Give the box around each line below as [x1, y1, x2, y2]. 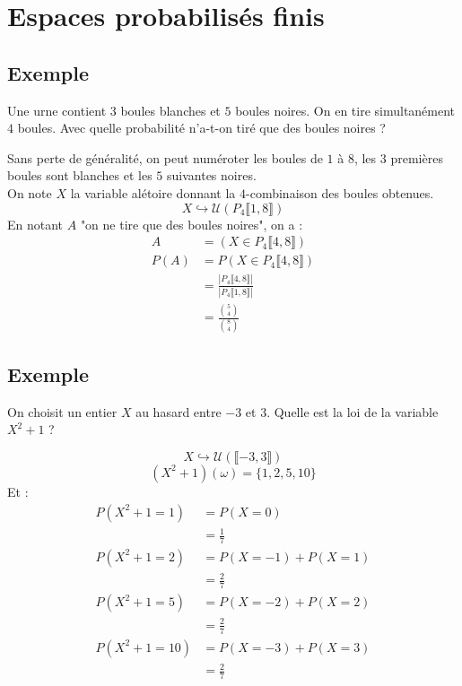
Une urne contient [7, 100, 107, 119]
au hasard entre [135, 402, 222, 421]
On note [7, 183, 52, 202]
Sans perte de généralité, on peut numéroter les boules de [7, 148, 323, 167]
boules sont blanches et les [7, 166, 153, 185]
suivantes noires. [167, 166, 257, 185]
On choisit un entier [7, 402, 118, 421]
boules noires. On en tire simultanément [235, 100, 456, 119]
